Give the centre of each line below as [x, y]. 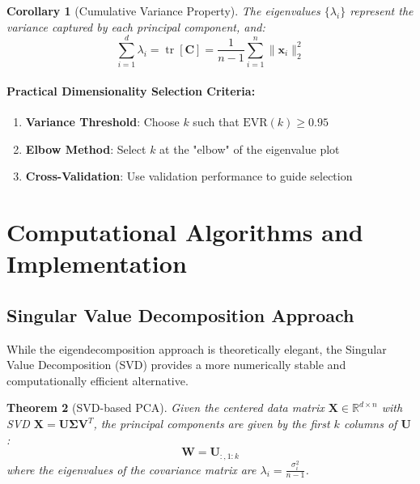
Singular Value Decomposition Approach [180, 314]
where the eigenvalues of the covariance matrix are [132, 469]
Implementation [97, 263]
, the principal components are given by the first [212, 424]
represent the [382, 11]
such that [216, 122]
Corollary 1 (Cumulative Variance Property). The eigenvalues [163, 11]
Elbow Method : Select [86, 149]
